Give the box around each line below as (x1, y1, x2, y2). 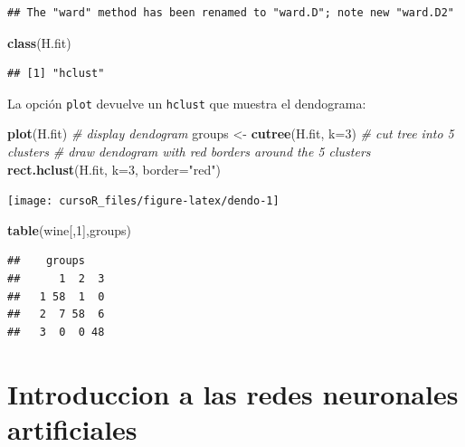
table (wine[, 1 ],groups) (7, 220, 131, 239)
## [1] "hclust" (7, 67, 105, 81)
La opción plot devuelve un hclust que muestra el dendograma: (7, 93, 366, 112)
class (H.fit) (7, 33, 71, 52)
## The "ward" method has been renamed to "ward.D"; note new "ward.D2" (7, 6, 454, 19)
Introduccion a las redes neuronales (7, 375, 459, 412)
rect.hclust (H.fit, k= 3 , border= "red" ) (7, 159, 221, 178)
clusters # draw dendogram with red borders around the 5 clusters (7, 142, 371, 161)
